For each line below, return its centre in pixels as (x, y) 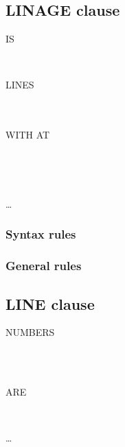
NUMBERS (30, 332)
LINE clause (50, 303)
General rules (44, 266)
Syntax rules (41, 234)
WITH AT (28, 135)
